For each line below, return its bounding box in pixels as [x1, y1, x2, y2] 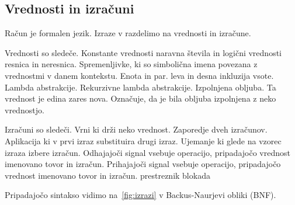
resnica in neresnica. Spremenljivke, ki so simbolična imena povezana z [5, 58, 258, 70]
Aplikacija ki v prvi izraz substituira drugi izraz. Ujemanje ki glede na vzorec [5, 134, 282, 147]
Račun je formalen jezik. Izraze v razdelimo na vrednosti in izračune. [5, 27, 251, 39]
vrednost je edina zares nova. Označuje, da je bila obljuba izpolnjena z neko [5, 92, 276, 105]
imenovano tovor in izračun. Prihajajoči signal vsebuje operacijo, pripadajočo [5, 158, 281, 170]
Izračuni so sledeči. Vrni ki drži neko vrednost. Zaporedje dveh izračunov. [5, 123, 268, 135]
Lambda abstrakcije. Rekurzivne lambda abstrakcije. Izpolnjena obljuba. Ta [5, 81, 276, 93]
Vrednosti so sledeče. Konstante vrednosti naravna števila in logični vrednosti [5, 46, 282, 58]
